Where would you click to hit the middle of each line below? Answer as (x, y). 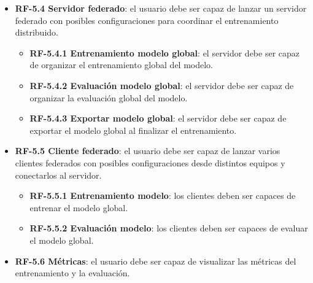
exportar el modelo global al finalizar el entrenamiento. (133, 130)
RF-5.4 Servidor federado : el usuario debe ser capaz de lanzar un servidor (161, 8)
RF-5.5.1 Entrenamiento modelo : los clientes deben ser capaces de (163, 196)
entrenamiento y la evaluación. (72, 273)
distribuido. (37, 32)
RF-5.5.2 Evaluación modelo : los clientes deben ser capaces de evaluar (169, 228)
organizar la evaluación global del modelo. (109, 97)
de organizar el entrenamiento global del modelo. (121, 65)
